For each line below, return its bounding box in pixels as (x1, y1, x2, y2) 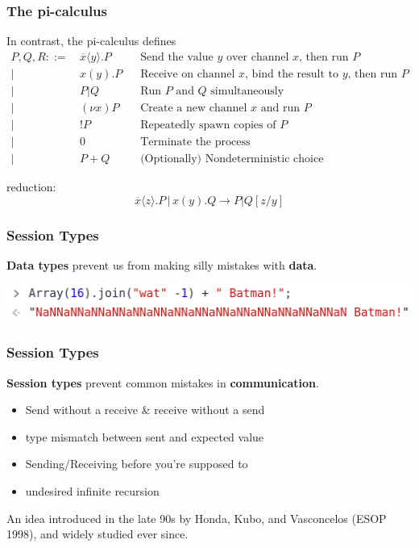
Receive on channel (140, 68, 235, 80)
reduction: (6, 178, 56, 195)
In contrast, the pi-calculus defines (6, 32, 176, 49)
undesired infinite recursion (25, 482, 160, 499)
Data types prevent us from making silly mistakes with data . (6, 256, 317, 273)
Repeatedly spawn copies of (140, 119, 276, 131)
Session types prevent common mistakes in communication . (6, 374, 319, 391)
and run (260, 102, 300, 114)
